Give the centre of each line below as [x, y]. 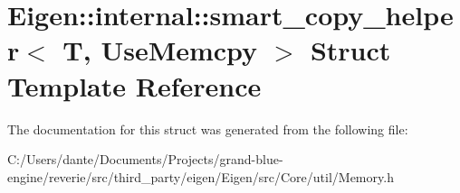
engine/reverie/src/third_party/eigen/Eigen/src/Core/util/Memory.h [201, 176]
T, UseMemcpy [160, 50]
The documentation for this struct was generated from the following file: [208, 129]
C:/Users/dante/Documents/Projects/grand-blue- [145, 159]
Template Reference [134, 85]
